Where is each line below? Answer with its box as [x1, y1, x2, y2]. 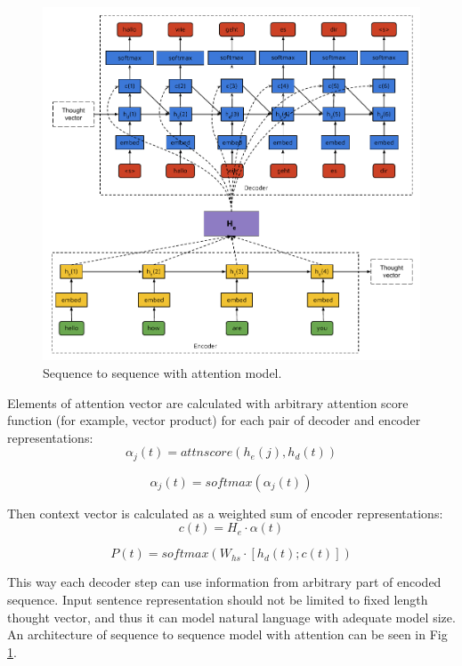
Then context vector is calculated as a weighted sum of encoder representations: [7, 503, 443, 522]
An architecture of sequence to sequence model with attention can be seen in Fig [7, 625, 448, 644]
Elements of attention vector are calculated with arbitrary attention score [7, 393, 409, 412]
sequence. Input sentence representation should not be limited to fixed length [7, 590, 428, 609]
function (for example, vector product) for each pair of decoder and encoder [7, 411, 421, 429]
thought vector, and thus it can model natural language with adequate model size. [7, 607, 456, 626]
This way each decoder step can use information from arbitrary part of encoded [7, 573, 442, 591]
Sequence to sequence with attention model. [43, 364, 282, 381]
